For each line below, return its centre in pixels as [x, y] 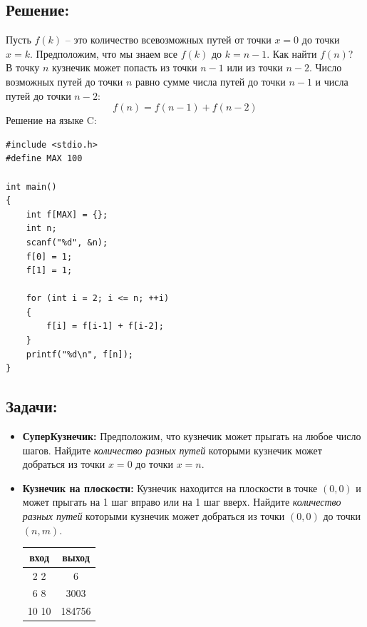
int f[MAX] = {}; [67, 214]
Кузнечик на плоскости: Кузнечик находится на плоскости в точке [170, 488]
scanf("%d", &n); [67, 242]
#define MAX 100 [44, 159]
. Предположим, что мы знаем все [103, 53]
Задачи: [32, 406]
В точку [23, 67]
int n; [41, 229]
